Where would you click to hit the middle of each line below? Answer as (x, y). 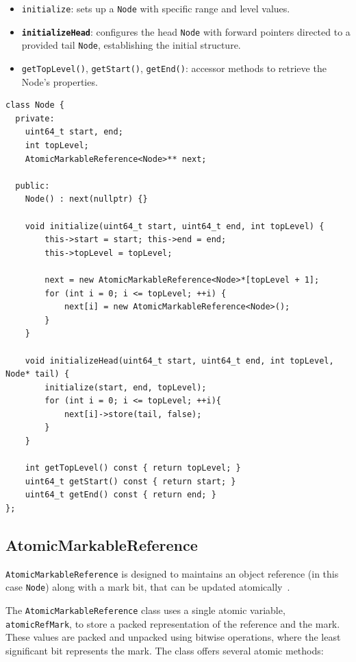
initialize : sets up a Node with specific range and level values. (156, 8)
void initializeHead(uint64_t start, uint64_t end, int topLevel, (179, 360)
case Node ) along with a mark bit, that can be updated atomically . (148, 587)
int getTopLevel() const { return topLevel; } (133, 468)
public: (33, 186)
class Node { (35, 105)
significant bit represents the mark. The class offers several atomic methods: (165, 651)
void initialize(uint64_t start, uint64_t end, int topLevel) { (175, 226)
